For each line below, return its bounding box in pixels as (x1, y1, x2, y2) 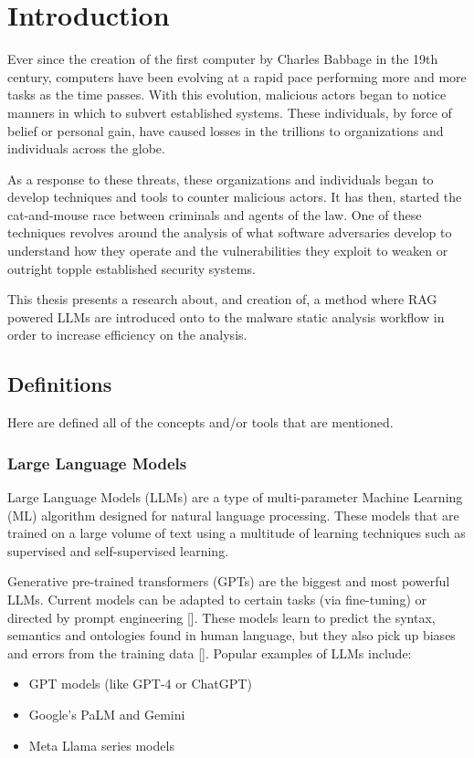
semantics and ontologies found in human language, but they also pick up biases (7, 626, 456, 645)
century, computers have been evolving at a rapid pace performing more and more (7, 67, 467, 86)
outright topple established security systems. (7, 258, 256, 278)
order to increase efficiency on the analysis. (7, 325, 248, 344)
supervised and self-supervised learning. (7, 541, 229, 560)
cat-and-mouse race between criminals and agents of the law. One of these (7, 205, 422, 224)
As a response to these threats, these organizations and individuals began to (7, 169, 434, 188)
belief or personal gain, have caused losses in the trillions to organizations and (7, 121, 444, 140)
